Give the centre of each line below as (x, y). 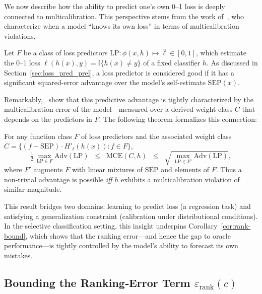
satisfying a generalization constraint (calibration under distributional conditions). (131, 216)
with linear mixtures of (107, 169)
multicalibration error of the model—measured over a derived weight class (118, 109)
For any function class (38, 136)
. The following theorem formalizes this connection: (178, 119)
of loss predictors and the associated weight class (156, 136)
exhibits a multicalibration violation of (180, 179)
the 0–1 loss (22, 62)
